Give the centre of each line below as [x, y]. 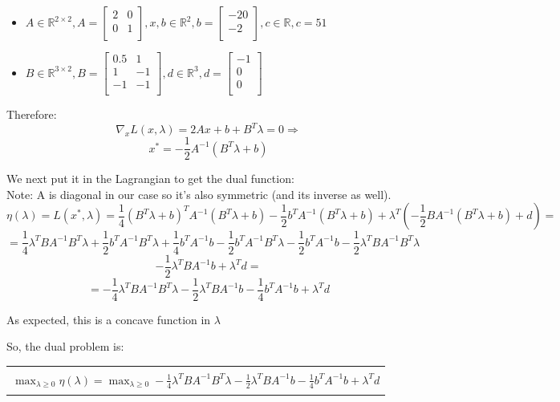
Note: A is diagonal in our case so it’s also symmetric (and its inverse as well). [199, 194]
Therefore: [32, 114]
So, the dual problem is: [65, 346]
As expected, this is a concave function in [109, 319]
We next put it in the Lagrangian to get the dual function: [150, 179]
